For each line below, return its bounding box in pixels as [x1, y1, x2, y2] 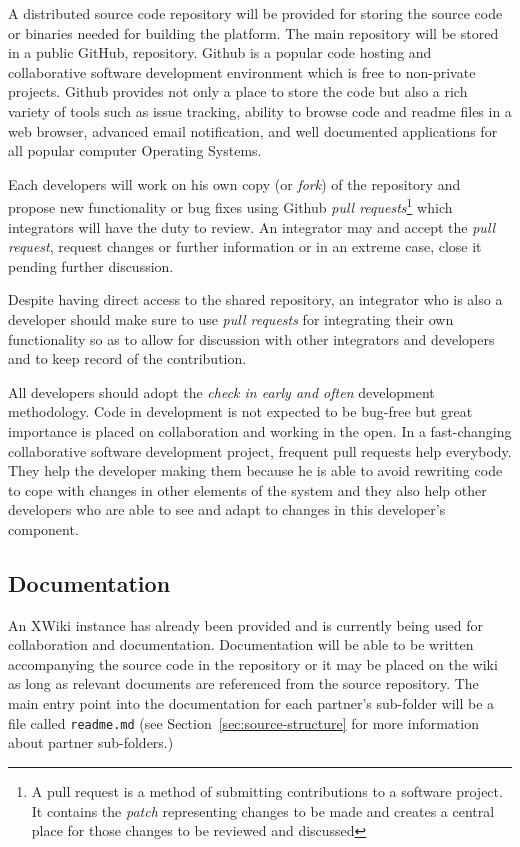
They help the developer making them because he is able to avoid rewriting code [8, 460, 503, 481]
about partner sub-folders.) [8, 732, 174, 753]
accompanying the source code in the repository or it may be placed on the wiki [8, 653, 498, 674]
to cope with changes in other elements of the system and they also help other [8, 479, 487, 500]
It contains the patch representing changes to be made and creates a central [31, 800, 495, 821]
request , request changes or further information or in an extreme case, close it [8, 236, 482, 257]
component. [8, 518, 79, 539]
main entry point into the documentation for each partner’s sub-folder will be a [8, 693, 495, 714]
